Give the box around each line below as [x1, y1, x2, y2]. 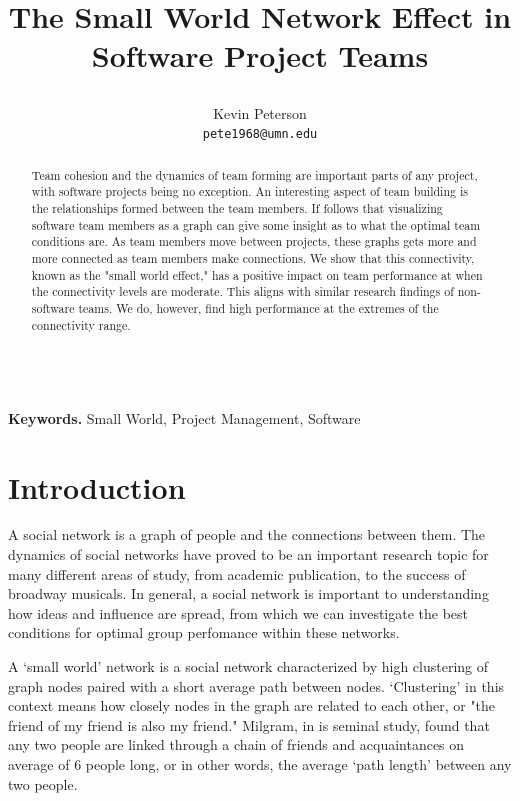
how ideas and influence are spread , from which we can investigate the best [8, 602, 469, 623]
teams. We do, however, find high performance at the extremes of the [78, 299, 439, 316]
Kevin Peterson [213, 102, 307, 123]
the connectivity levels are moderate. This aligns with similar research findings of [31, 283, 454, 300]
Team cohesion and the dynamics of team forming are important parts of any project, [31, 166, 478, 183]
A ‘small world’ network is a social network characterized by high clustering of [8, 656, 489, 677]
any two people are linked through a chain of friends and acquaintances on [8, 734, 465, 755]
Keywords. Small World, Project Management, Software [8, 407, 361, 428]
